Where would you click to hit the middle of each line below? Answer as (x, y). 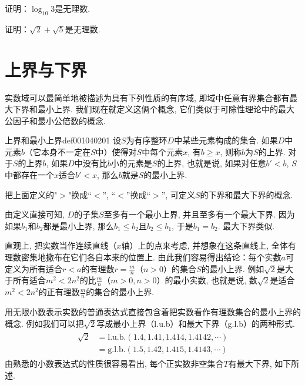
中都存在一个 (29, 175)
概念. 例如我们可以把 (44, 323)
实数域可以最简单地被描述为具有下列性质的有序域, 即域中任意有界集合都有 (147, 97)
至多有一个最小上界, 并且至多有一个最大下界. (190, 214)
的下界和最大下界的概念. (247, 194)
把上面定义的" (31, 194)
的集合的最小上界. (120, 292)
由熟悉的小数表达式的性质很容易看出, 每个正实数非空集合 (114, 364)
